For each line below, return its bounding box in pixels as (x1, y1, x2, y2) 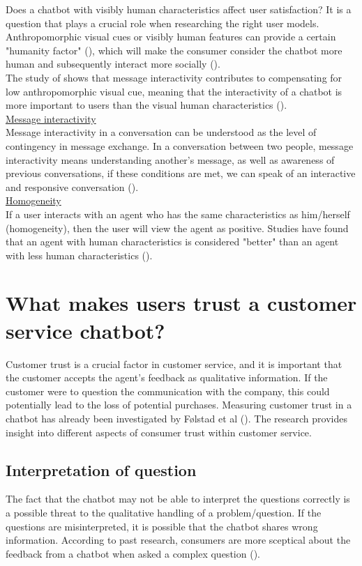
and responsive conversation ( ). (6, 179, 139, 194)
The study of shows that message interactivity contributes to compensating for (6, 70, 342, 84)
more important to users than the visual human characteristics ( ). (6, 98, 287, 112)
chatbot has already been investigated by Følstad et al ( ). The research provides (6, 411, 347, 425)
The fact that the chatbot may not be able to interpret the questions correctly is (6, 491, 350, 506)
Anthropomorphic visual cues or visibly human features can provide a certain (6, 29, 336, 44)
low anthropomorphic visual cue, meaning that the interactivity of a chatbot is (6, 84, 342, 98)
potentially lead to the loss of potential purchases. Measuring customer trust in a (6, 397, 352, 412)
